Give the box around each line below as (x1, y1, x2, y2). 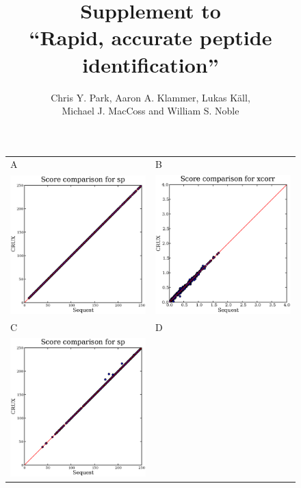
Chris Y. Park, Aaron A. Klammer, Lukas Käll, (51, 90, 250, 104)
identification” (82, 50, 219, 78)
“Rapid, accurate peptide (29, 23, 272, 51)
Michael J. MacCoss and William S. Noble (62, 103, 239, 118)
